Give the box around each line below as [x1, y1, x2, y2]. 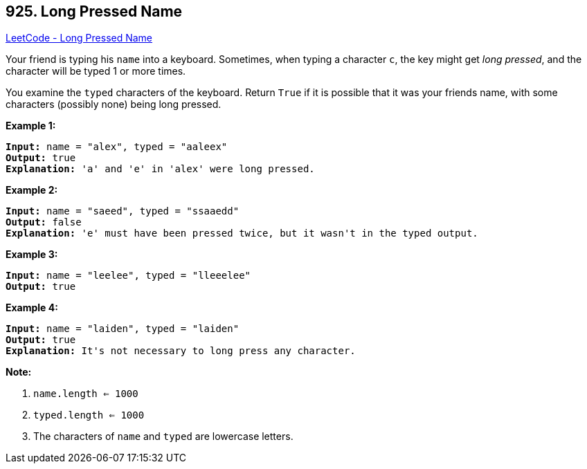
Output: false [6, 217, 82, 228]
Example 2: [6, 184, 58, 196]
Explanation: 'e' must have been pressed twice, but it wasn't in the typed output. [6, 228, 478, 239]
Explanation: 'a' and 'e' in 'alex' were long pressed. [6, 163, 315, 175]
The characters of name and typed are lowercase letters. [33, 430, 293, 443]
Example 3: [6, 248, 58, 261]
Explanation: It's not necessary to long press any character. [6, 345, 356, 357]
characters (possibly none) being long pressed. [6, 98, 222, 111]
